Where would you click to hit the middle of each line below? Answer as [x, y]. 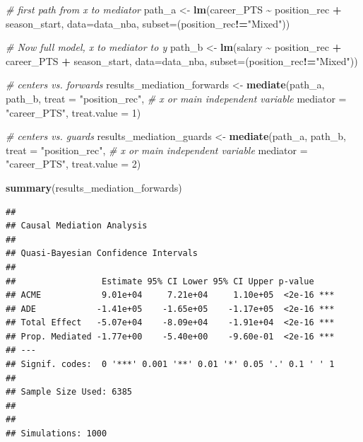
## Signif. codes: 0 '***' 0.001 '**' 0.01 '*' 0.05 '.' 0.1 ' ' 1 [170, 365]
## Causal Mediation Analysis [77, 226]
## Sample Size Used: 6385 [69, 392]
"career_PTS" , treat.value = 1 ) [73, 112]
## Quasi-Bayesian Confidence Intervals [102, 254]
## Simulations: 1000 [56, 434]
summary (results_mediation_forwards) [94, 187]
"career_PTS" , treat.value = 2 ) [73, 164]
